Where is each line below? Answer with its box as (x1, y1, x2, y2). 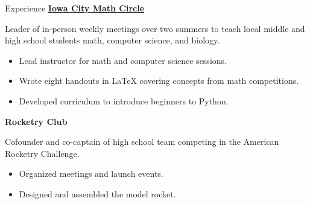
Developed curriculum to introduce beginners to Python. (19, 94, 229, 107)
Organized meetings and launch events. (19, 167, 163, 180)
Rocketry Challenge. (5, 147, 80, 159)
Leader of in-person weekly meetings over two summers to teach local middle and (5, 22, 305, 34)
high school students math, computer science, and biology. (5, 34, 220, 46)
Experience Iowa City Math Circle (5, 2, 145, 14)
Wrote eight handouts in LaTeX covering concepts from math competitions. (19, 74, 299, 87)
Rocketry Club (5, 115, 68, 127)
